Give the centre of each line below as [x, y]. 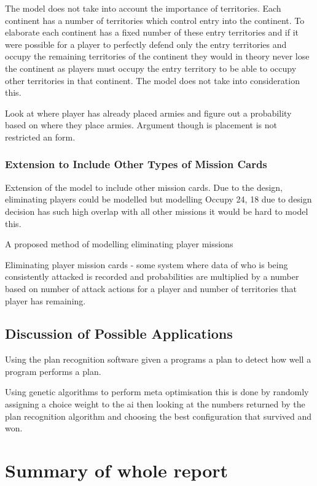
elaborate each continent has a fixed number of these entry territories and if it [152, 32]
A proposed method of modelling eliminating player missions [119, 244]
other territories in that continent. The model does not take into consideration [152, 80]
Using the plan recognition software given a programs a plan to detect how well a [158, 359]
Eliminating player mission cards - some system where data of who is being [147, 264]
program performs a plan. [53, 371]
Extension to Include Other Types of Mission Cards [136, 164]
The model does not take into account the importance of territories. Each [143, 8]
